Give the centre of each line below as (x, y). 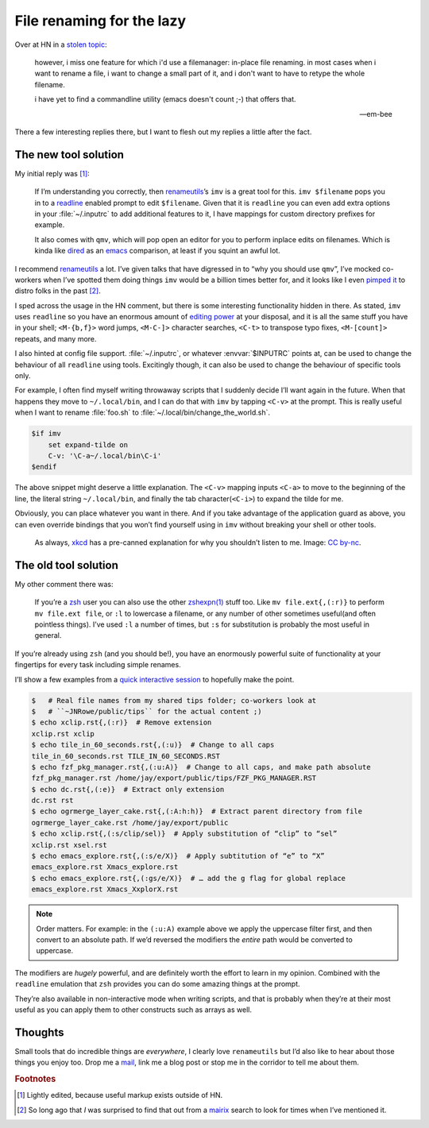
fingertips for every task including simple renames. (98, 665)
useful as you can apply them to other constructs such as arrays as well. (133, 1010)
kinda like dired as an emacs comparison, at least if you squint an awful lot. (158, 251)
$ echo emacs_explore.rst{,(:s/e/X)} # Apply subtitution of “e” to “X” (178, 856)
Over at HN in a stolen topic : (61, 44)
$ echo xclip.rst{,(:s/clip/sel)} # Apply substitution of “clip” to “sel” (184, 834)
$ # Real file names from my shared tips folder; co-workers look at (174, 700)
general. (48, 635)
